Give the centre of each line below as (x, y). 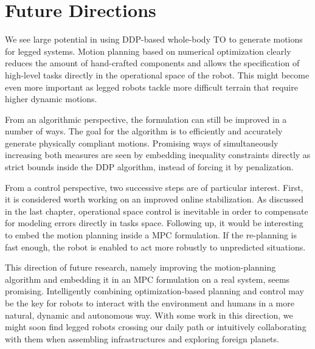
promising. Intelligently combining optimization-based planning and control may (154, 291)
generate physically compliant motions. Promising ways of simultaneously (142, 143)
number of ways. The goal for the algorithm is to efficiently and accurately (144, 131)
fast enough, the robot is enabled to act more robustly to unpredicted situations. (155, 247)
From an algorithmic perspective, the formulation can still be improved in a (146, 119)
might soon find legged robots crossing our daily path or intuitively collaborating (156, 327)
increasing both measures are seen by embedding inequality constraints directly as (158, 155)
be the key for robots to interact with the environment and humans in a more (150, 303)
